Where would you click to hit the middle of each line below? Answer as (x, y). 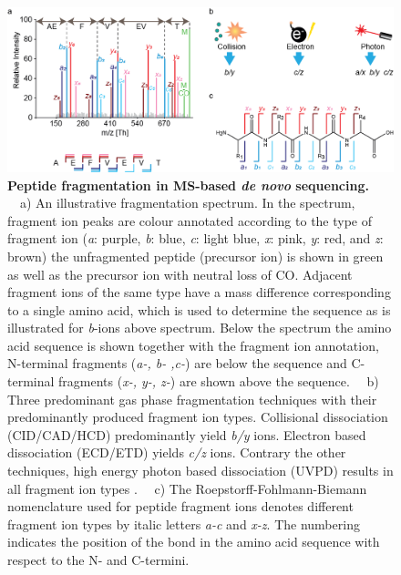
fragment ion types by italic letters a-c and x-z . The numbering (184, 524)
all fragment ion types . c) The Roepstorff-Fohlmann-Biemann (187, 488)
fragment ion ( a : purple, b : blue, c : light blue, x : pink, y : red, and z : (195, 238)
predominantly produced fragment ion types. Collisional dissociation (198, 417)
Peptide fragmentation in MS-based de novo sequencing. (188, 185)
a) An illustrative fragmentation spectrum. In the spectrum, (187, 203)
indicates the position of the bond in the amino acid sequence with (194, 542)
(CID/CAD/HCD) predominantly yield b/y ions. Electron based (187, 434)
